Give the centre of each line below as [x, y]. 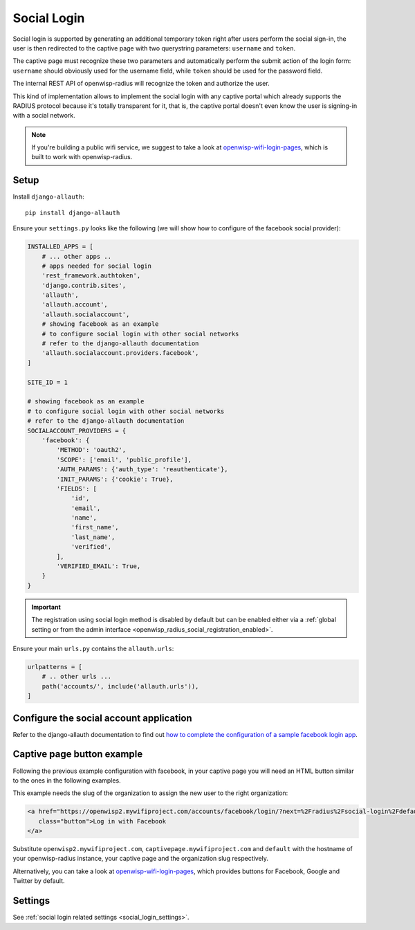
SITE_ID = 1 [48, 382]
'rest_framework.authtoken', [91, 276]
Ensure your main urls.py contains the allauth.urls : [93, 648]
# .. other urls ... [77, 677]
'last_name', [93, 537]
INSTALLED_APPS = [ [60, 247]
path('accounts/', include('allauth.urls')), [120, 686]
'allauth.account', [75, 305]
